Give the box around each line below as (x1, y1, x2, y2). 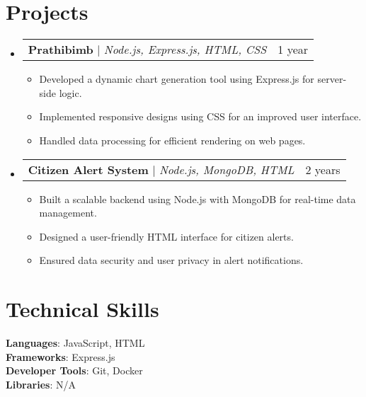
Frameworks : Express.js (6, 349, 115, 364)
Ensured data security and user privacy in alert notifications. (39, 253, 304, 267)
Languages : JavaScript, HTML (6, 335, 145, 350)
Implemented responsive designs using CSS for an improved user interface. (39, 109, 362, 124)
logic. (59, 85, 82, 100)
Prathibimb (28, 41, 93, 58)
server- (317, 71, 347, 86)
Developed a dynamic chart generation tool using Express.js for (39, 71, 314, 86)
